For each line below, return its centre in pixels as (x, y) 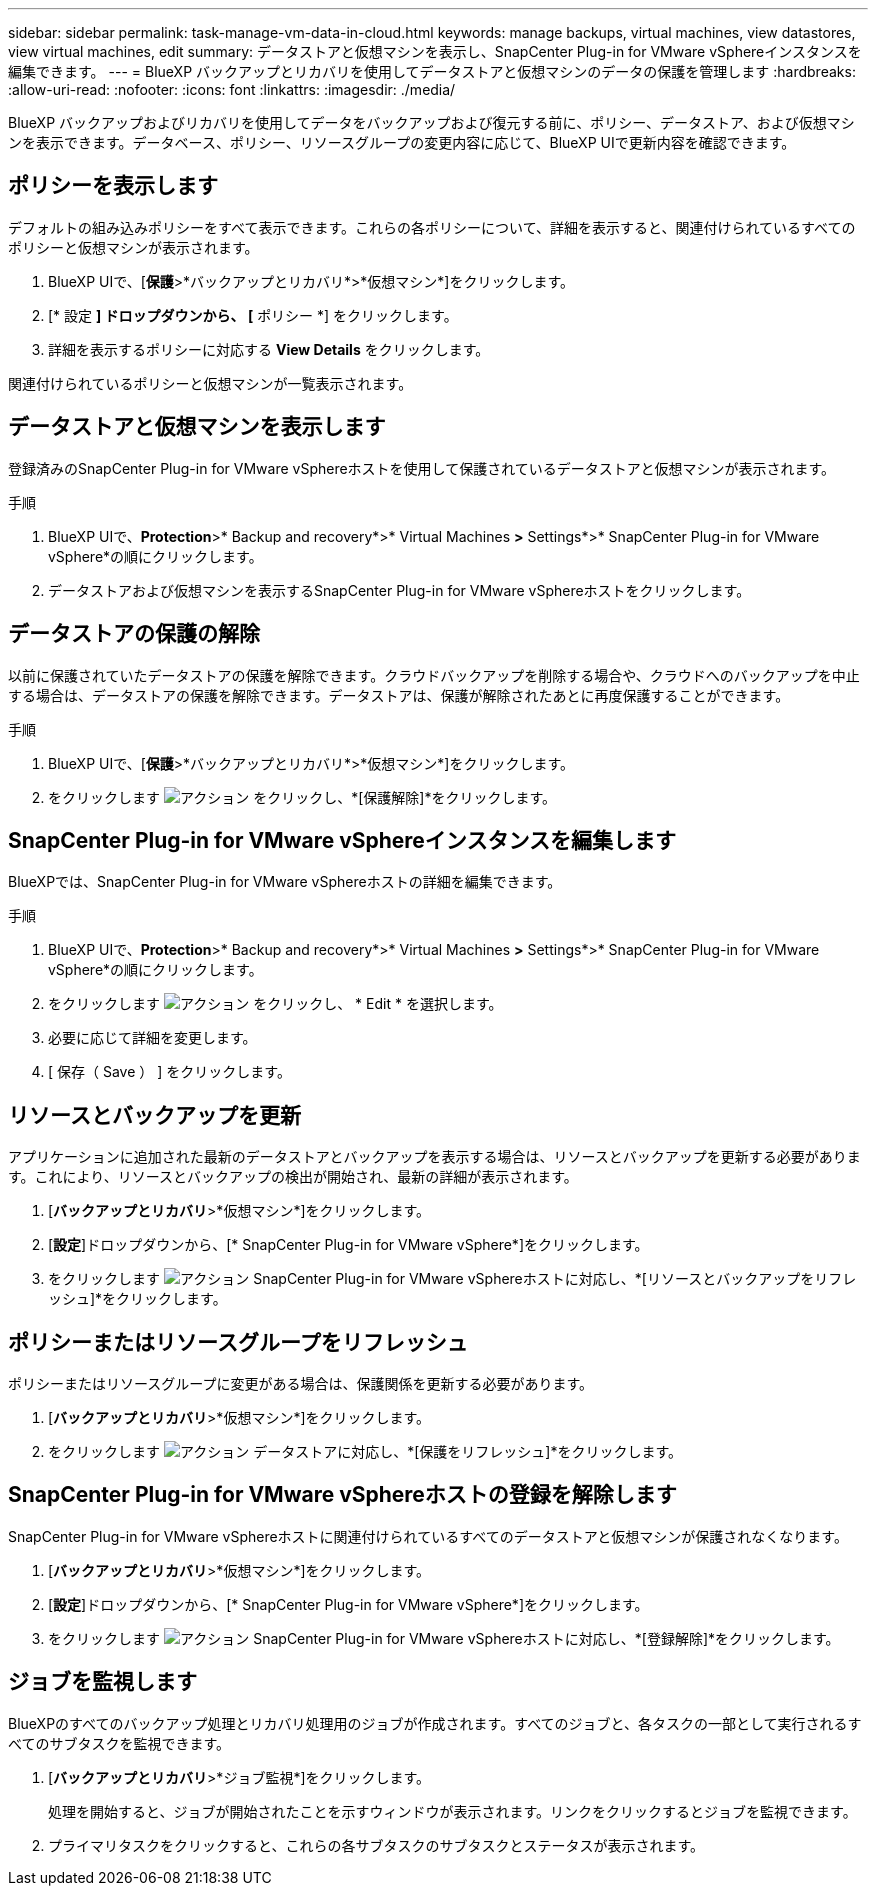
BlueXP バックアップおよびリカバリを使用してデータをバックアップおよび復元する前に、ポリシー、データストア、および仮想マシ (431, 122)
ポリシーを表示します (113, 186)
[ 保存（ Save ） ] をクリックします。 (169, 1072)
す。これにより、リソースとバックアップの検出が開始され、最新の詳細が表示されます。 (293, 1177)
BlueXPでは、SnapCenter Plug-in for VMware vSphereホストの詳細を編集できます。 (285, 882)
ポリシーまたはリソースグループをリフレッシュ (238, 1342)
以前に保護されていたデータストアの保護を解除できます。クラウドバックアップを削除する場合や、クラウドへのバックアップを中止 (434, 675)
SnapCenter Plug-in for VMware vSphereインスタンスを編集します (342, 840)
